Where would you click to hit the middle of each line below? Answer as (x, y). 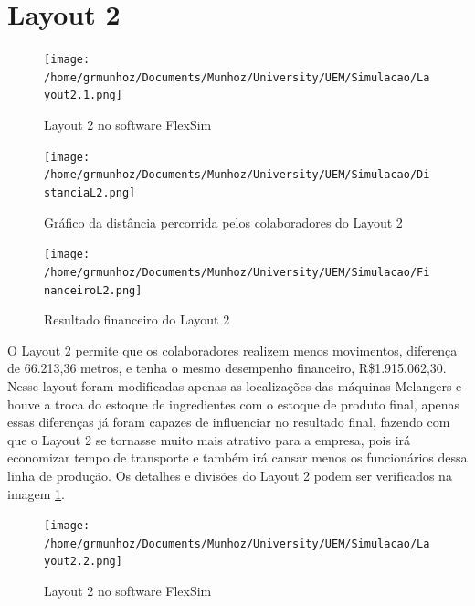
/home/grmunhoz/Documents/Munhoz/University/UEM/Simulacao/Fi (237, 272)
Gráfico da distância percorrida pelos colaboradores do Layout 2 (223, 222)
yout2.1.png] (83, 96)
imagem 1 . (37, 493)
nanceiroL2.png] (93, 290)
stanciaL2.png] (90, 193)
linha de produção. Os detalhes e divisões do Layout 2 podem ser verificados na (230, 475)
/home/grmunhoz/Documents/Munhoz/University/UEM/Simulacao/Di (237, 175)
